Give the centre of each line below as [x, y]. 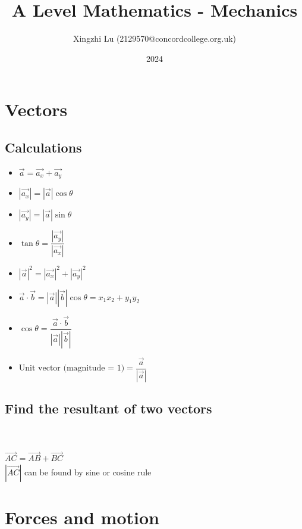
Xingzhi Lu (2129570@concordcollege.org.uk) [155, 38]
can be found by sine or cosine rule [88, 472]
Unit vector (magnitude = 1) [72, 368]
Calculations [43, 147]
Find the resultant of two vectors [108, 408]
